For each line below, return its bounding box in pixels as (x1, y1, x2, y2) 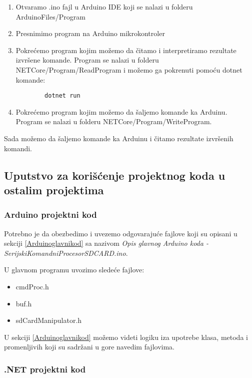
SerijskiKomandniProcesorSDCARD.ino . (4, 247, 128, 258)
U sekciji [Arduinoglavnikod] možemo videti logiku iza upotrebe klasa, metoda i (4, 331, 248, 342)
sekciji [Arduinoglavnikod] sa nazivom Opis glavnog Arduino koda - (4, 238, 208, 248)
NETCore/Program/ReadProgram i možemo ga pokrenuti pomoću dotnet (15, 64, 242, 75)
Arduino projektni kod (4, 208, 97, 221)
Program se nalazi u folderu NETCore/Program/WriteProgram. (15, 116, 212, 127)
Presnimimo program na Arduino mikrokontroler (15, 28, 165, 39)
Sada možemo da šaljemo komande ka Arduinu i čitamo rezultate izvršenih (4, 133, 233, 143)
